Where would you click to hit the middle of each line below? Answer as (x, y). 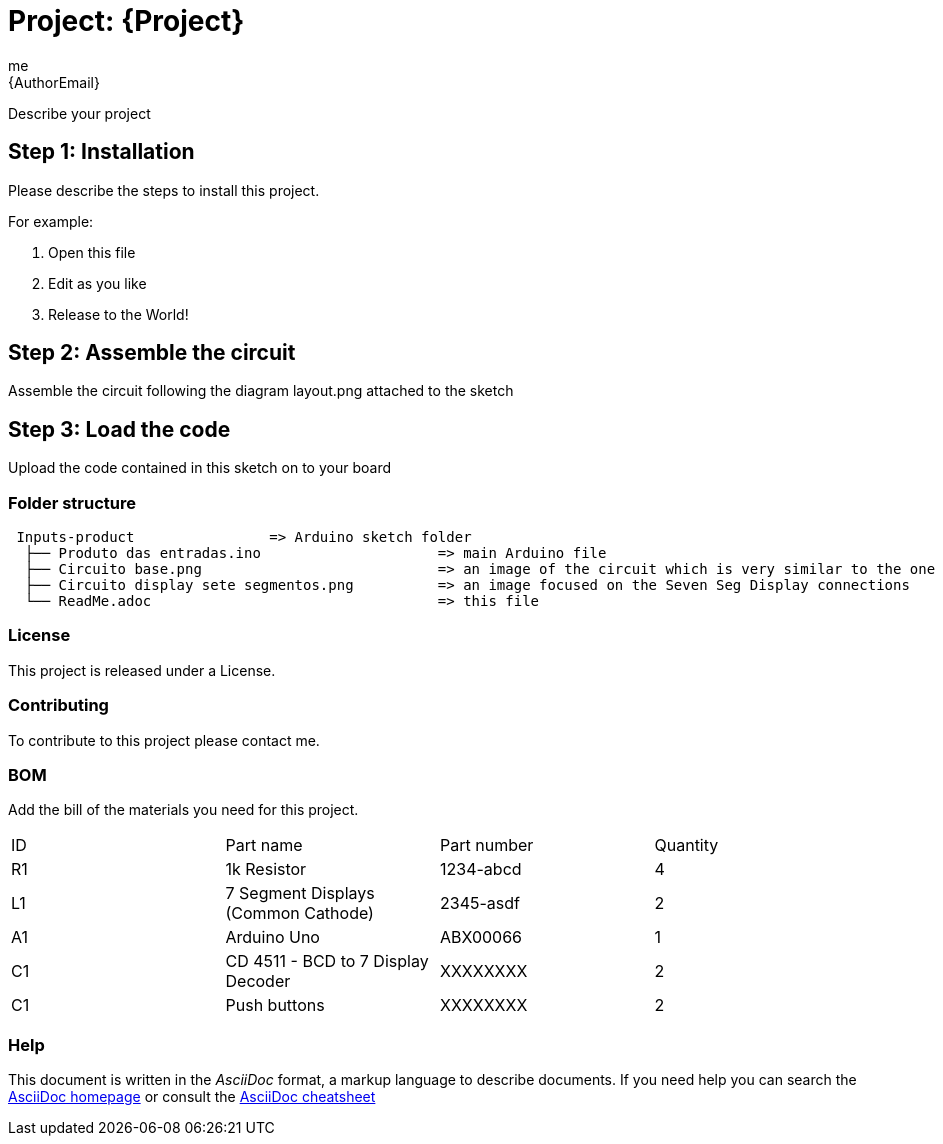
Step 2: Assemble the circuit (152, 353)
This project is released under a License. (142, 670)
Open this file (92, 252)
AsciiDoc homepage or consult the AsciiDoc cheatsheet (192, 1097)
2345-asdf (480, 903)
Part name (264, 845)
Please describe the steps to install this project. (164, 190)
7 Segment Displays (300, 893)
